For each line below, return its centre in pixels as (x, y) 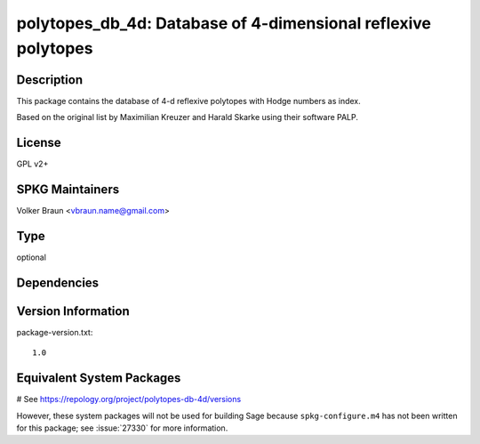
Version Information (73, 311)
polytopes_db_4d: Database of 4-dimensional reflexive (224, 23)
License (39, 143)
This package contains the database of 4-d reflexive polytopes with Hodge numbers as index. (189, 101)
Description (50, 80)
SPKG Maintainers (68, 189)
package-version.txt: (55, 332)
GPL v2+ (32, 164)
